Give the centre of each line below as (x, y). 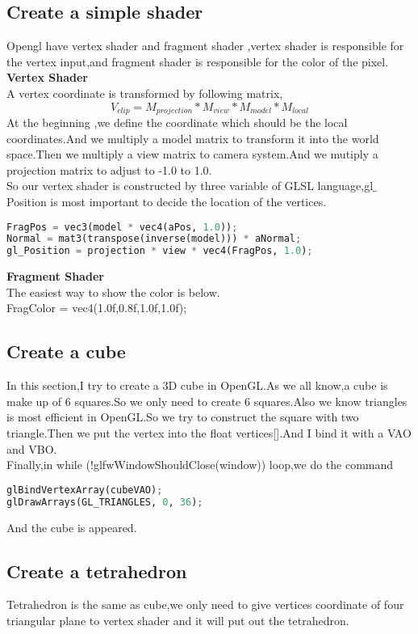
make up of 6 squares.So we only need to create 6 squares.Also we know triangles (207, 401)
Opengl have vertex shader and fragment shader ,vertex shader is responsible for (205, 46)
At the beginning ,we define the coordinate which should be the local (177, 123)
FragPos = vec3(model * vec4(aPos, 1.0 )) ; (122, 227)
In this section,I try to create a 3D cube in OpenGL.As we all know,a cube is (197, 385)
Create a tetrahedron (97, 571)
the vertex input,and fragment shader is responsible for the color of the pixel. (198, 61)
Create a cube (66, 351)
